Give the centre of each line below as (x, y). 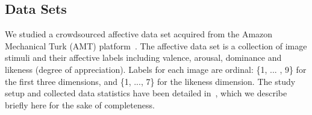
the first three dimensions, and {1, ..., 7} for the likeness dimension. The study (150, 81)
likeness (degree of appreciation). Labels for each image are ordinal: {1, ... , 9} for (156, 69)
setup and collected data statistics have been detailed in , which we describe (146, 93)
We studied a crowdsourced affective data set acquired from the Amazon (139, 34)
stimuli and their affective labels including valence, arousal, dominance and (143, 57)
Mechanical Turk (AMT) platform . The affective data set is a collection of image (156, 45)
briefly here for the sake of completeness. (80, 104)
